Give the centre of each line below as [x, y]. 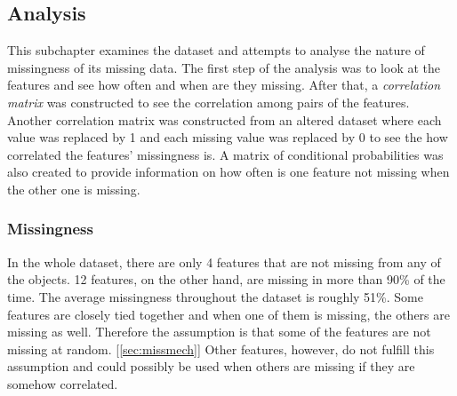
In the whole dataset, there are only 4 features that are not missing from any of [224, 261]
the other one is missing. [74, 189]
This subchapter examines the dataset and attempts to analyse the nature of [216, 50]
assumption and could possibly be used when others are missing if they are [211, 366]
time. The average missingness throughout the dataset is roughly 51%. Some [215, 296]
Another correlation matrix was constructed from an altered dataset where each [224, 119]
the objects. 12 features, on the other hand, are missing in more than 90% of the [226, 279]
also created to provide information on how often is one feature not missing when [228, 172]
